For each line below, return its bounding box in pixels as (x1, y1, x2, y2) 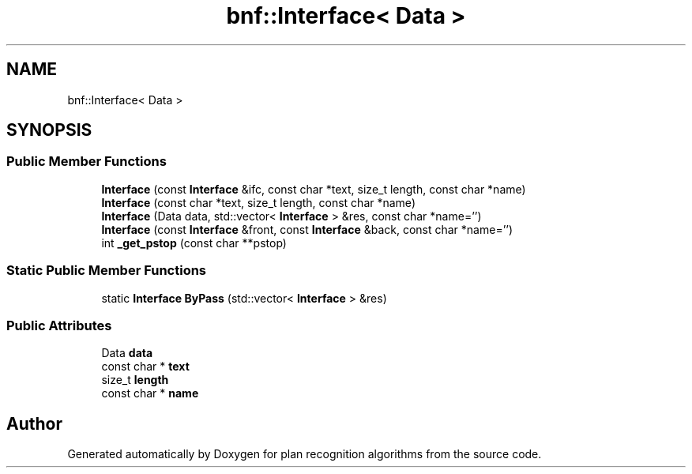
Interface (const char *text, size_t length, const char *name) (101, 195, 416, 209)
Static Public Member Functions (6, 262, 207, 279)
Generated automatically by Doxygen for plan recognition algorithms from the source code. (67, 447, 542, 461)
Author (6, 413, 62, 434)
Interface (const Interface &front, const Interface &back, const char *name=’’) (101, 222, 513, 236)
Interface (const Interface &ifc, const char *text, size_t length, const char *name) (101, 182, 526, 196)
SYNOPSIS (6, 120, 92, 141)
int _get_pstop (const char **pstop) (101, 235, 287, 250)
